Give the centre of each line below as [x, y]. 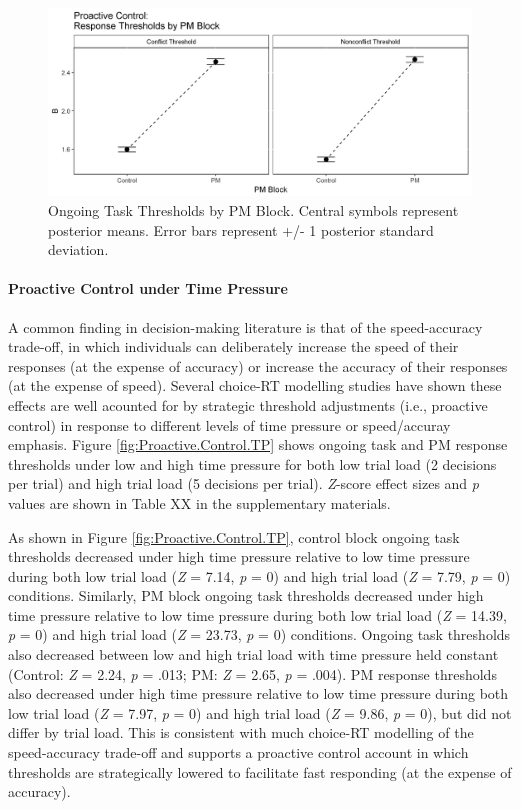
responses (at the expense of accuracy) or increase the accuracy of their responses [258, 365]
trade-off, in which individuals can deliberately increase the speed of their [233, 346]
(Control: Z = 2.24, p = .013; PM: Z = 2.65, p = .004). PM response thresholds [252, 673]
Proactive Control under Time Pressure [148, 288]
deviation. [78, 249]
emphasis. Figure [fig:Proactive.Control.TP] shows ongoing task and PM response [258, 444]
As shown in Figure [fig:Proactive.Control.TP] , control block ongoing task [234, 536]
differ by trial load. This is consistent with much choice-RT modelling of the [241, 732]
